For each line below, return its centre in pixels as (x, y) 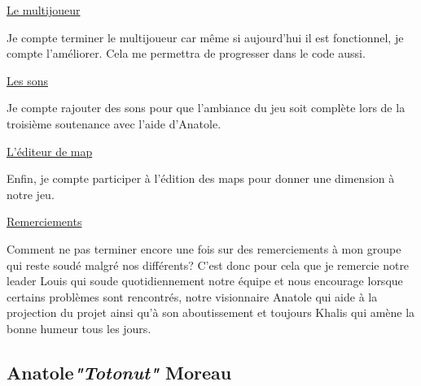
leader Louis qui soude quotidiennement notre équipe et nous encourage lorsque (205, 281)
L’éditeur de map (50, 151)
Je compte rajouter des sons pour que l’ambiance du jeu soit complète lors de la (206, 108)
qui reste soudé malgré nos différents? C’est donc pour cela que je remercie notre (208, 265)
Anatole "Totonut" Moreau (119, 372)
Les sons (27, 80)
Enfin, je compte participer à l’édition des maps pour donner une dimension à (201, 178)
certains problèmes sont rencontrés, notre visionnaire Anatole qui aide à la (192, 296)
